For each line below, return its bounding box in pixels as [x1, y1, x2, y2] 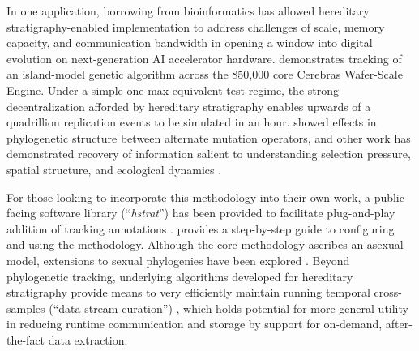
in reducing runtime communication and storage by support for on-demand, [6, 315, 383, 332]
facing [6, 204, 36, 221]
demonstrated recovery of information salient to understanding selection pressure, [6, 145, 411, 162]
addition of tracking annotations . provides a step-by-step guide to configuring [6, 220, 395, 237]
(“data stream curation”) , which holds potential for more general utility [49, 299, 408, 316]
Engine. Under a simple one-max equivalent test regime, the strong [6, 81, 340, 98]
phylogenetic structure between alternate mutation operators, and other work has [6, 129, 411, 146]
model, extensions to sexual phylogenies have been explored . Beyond [6, 251, 350, 268]
